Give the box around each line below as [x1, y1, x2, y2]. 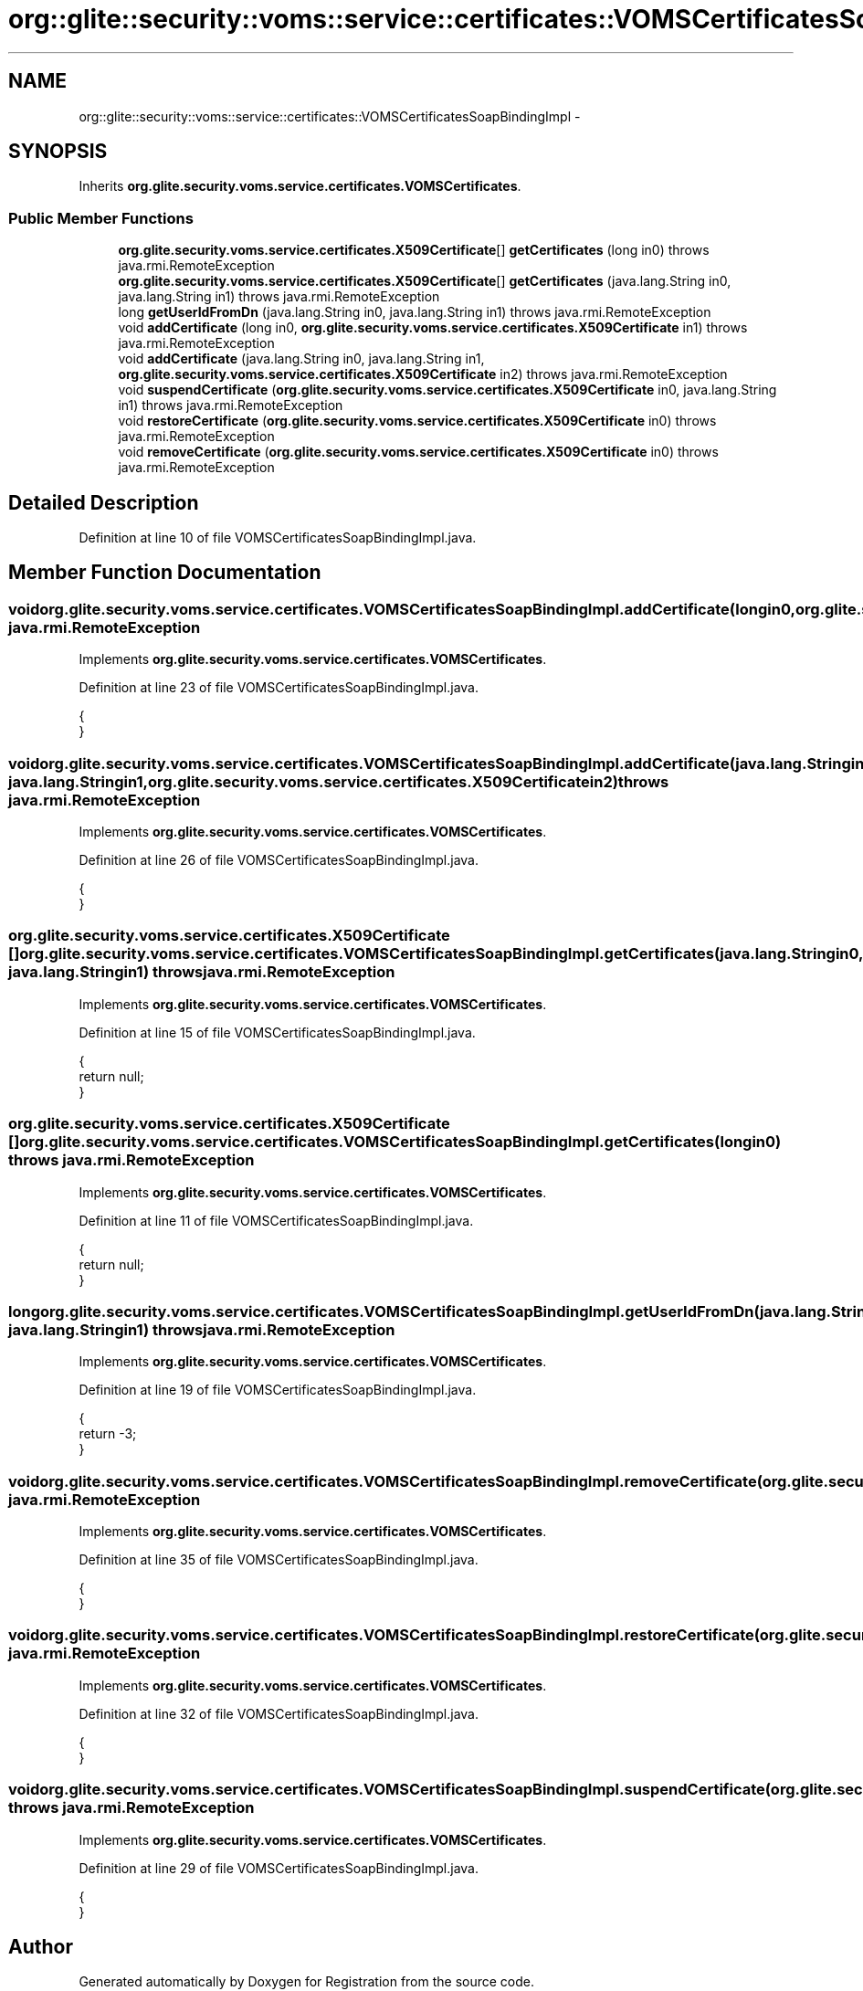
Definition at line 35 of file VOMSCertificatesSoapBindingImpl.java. [79, 1552, 479, 1567]
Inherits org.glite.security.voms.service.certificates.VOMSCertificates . [79, 178, 521, 195]
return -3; [79, 1426, 137, 1442]
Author [8, 1934, 73, 1958]
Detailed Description [8, 490, 199, 514]
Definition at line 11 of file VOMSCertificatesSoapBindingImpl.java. [79, 1212, 474, 1228]
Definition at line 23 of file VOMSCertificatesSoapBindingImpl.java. [79, 679, 479, 696]
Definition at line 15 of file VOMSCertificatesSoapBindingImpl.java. [79, 1024, 476, 1040]
